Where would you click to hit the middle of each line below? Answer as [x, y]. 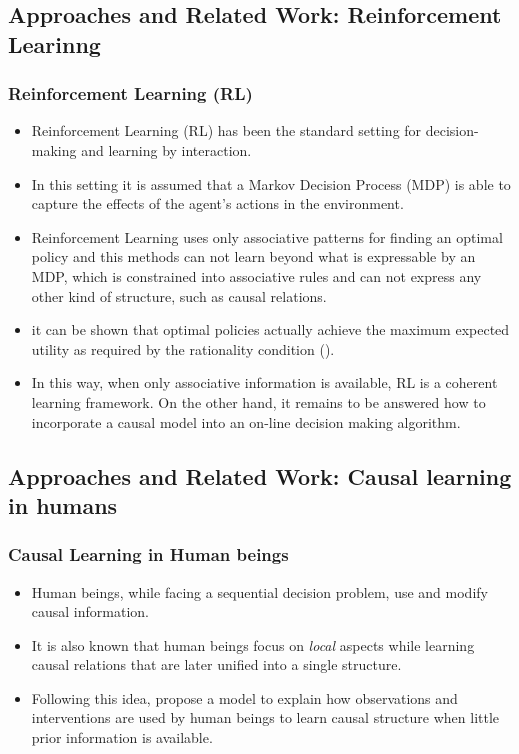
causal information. [90, 611]
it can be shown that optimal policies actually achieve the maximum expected [270, 329]
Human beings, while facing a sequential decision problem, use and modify [259, 591]
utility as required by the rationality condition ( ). [183, 348]
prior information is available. [122, 737]
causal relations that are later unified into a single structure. [216, 664]
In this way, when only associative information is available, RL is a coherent [264, 382]
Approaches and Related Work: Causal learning [260, 475]
